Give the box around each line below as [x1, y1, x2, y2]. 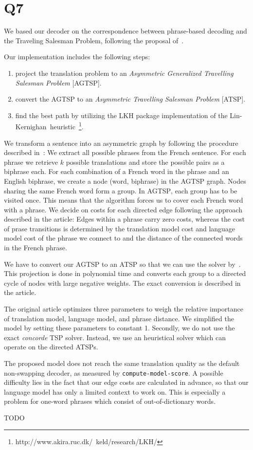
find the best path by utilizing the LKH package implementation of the [15, 110, 228, 120]
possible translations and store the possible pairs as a [66, 156, 225, 167]
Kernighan [15, 121, 47, 131]
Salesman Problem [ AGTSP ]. [15, 77, 102, 87]
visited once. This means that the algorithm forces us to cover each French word [4, 195, 243, 205]
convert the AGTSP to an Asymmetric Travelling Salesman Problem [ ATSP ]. [15, 94, 246, 104]
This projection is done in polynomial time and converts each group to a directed [4, 268, 246, 278]
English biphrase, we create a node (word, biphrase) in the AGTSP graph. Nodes [4, 175, 246, 186]
